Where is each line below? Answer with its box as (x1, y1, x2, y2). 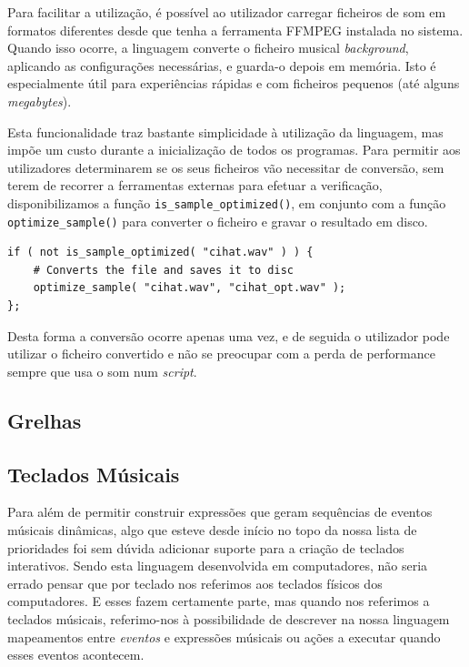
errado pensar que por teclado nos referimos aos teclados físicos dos (7, 573, 383, 592)
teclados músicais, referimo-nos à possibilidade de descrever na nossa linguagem (7, 609, 450, 628)
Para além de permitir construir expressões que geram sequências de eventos (7, 502, 433, 521)
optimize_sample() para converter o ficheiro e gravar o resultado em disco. (7, 211, 428, 230)
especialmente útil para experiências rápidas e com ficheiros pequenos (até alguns (7, 74, 460, 93)
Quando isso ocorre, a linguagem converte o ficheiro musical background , (7, 38, 409, 57)
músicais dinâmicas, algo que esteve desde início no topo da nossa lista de (7, 520, 417, 539)
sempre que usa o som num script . (7, 361, 197, 380)
